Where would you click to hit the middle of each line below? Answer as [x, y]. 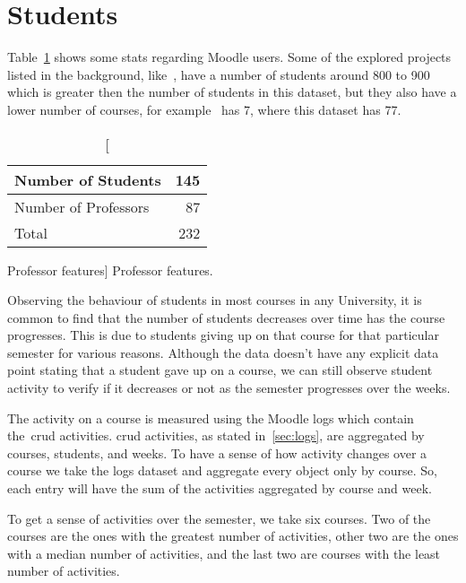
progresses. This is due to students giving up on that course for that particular [223, 335]
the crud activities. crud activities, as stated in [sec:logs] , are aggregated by [216, 435]
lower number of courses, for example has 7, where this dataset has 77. [204, 109]
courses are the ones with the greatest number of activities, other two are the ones [233, 536]
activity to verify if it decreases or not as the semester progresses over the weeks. [229, 388]
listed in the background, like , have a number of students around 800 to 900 [219, 74]
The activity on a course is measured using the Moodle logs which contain [211, 418]
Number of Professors [82, 206]
